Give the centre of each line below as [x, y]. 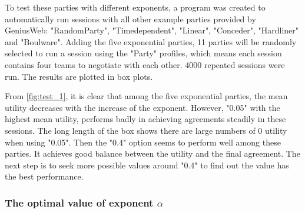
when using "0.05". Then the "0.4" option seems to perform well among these [143, 142]
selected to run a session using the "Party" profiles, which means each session [143, 53]
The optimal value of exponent [79, 202]
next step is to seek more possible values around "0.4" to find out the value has [147, 165]
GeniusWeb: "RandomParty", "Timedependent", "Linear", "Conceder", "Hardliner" [152, 30]
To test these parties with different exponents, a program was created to [135, 7]
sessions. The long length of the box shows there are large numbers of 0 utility [146, 130]
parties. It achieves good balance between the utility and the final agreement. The [152, 153]
